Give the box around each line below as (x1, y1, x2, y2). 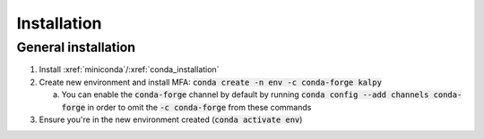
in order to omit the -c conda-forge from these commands (87, 102, 312, 112)
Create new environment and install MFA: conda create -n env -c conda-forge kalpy (39, 77, 383, 87)
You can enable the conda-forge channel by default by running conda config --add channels (61, 89, 429, 100)
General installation (16, 39, 136, 55)
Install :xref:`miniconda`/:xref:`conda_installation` (39, 64, 220, 75)
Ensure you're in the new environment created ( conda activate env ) (39, 114, 303, 125)
